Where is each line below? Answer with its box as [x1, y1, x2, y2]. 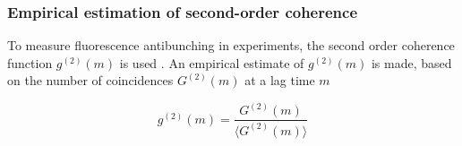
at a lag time [244, 71, 315, 90]
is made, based [371, 53, 452, 72]
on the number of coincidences [7, 71, 174, 90]
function [7, 53, 53, 72]
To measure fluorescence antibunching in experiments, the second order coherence [7, 36, 455, 55]
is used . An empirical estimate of [119, 53, 304, 72]
